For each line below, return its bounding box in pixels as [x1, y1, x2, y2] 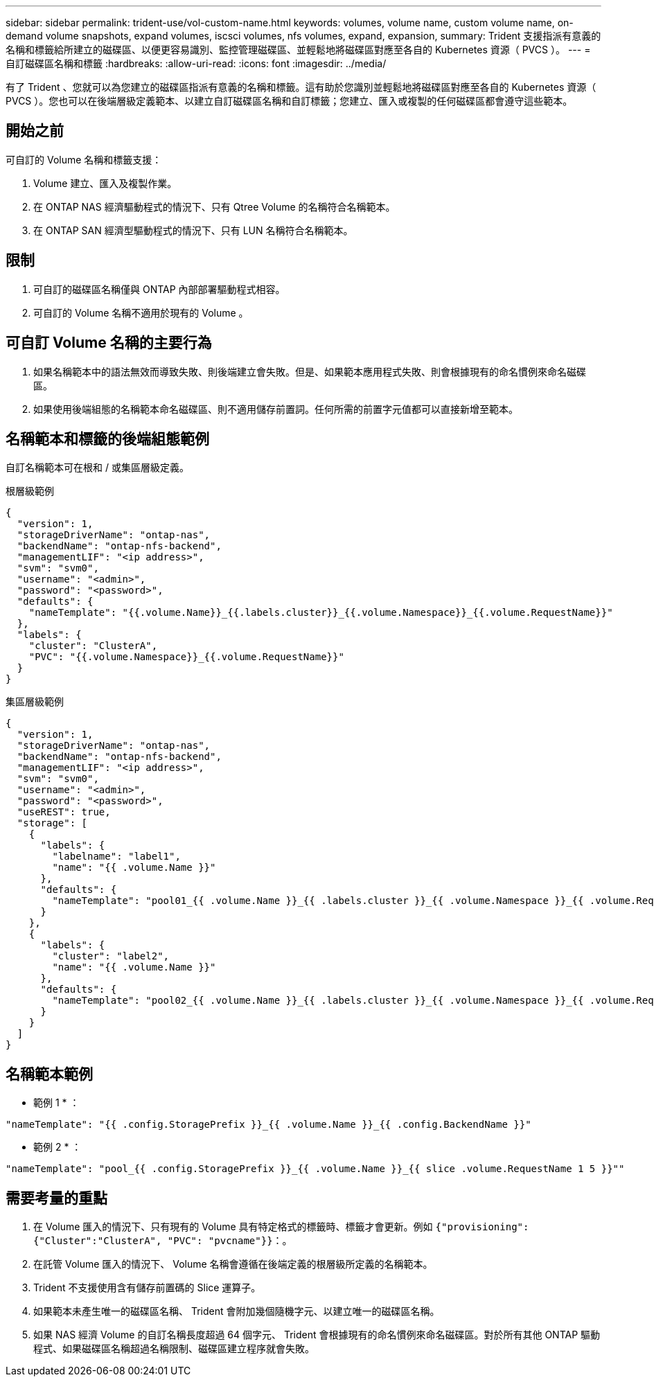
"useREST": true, [17, 806, 111, 818]
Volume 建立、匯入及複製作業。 [33, 177, 177, 189]
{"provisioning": [435, 1221, 529, 1233]
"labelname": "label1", [52, 851, 181, 862]
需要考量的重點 [6, 1189, 107, 1207]
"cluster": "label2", [52, 950, 170, 962]
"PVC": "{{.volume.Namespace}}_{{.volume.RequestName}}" [28, 651, 344, 663]
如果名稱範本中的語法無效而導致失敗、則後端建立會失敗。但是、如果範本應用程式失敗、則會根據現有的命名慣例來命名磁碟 [33, 365, 586, 378]
